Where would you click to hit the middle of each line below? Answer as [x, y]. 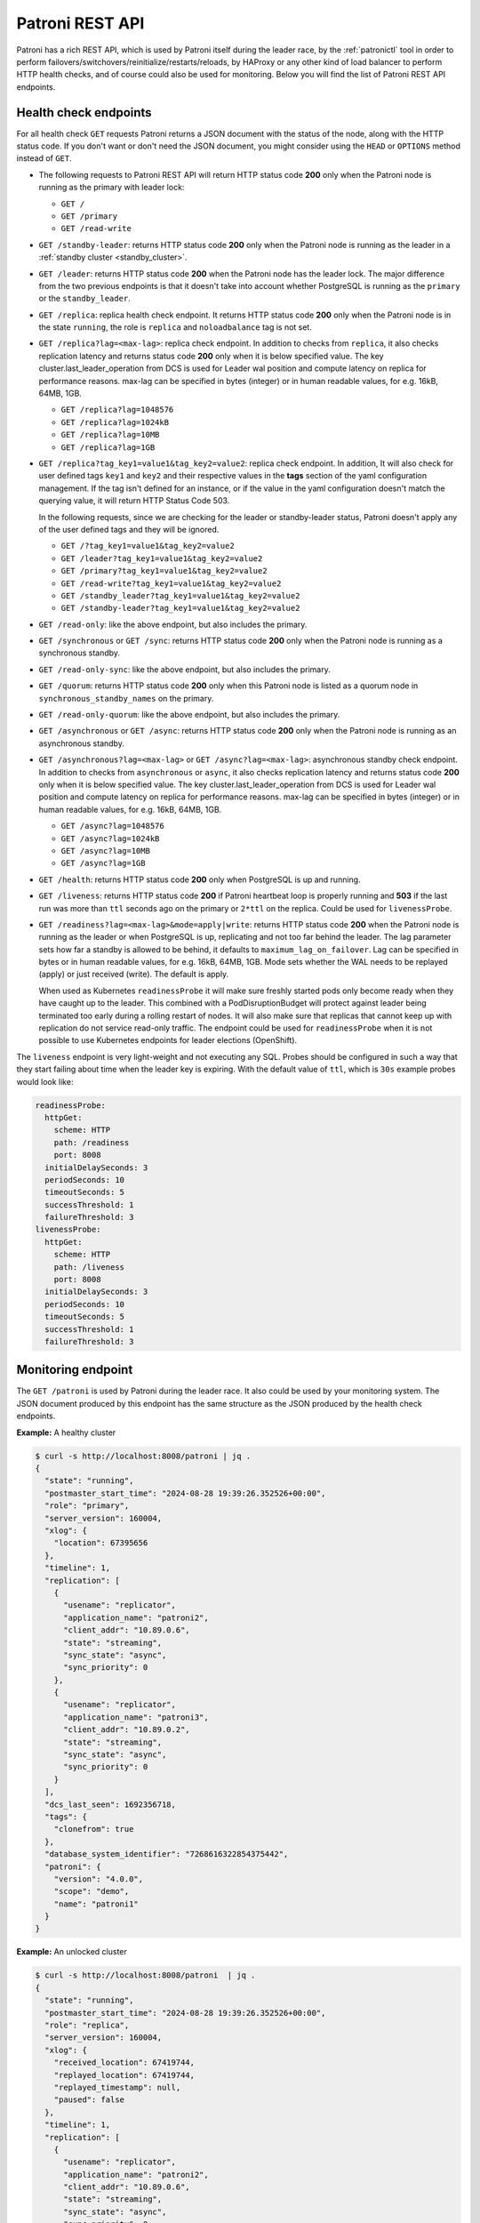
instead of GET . [44, 158]
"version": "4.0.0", [99, 1879]
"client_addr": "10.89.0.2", [127, 1730]
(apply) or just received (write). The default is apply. [134, 975]
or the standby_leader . [84, 299]
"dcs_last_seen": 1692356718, [111, 1804]
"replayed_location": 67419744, [124, 2075]
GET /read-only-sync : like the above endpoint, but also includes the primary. [184, 669]
